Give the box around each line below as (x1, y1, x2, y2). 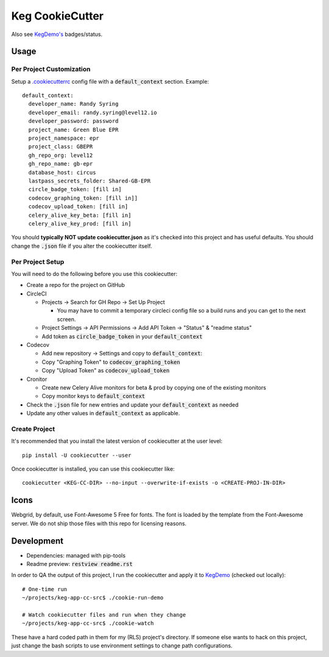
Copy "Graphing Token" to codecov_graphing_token (41, 358, 180, 366)
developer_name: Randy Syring (28, 101, 119, 107)
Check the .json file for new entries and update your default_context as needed (26, 401, 239, 408)
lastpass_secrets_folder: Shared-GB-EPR (28, 178, 151, 184)
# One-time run (22, 586, 68, 592)
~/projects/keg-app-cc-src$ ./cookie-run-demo (22, 594, 164, 601)
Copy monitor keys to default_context (41, 393, 146, 400)
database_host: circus (28, 169, 96, 176)
